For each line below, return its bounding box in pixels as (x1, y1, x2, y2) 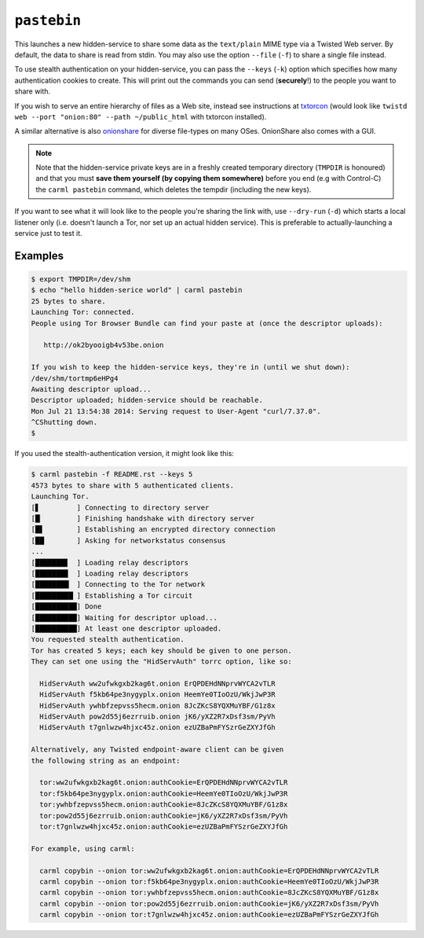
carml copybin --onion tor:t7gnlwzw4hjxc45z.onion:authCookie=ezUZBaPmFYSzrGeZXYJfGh (39, 910, 379, 919)
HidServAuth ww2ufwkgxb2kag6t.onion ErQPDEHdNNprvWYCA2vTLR (39, 679, 276, 688)
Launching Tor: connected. (31, 307, 135, 317)
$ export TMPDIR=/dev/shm (31, 275, 131, 284)
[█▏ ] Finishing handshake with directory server (31, 514, 255, 523)
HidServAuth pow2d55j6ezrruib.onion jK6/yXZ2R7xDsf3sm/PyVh (39, 712, 276, 721)
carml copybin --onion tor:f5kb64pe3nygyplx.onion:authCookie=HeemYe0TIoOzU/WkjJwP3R (39, 877, 379, 886)
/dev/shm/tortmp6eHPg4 (31, 373, 119, 383)
